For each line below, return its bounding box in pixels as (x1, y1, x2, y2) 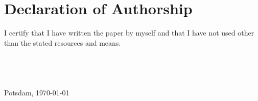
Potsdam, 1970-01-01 (4, 87, 69, 97)
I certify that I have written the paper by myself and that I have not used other (4, 27, 254, 38)
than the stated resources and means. (4, 37, 121, 48)
